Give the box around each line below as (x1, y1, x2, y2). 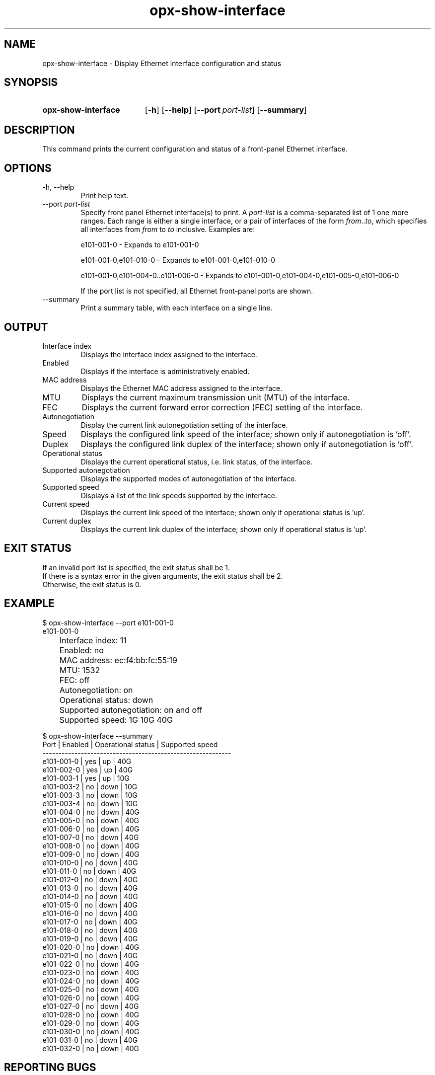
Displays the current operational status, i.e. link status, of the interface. (80, 457, 313, 466)
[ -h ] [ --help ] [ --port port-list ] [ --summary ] (145, 105, 307, 115)
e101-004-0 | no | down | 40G (42, 807, 140, 816)
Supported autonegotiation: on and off (59, 704, 203, 715)
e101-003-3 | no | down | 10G (42, 790, 138, 799)
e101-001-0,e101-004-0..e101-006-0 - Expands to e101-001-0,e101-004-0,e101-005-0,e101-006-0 (80, 271, 399, 280)
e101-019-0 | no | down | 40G (42, 934, 138, 943)
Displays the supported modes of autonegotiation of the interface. (80, 474, 297, 483)
